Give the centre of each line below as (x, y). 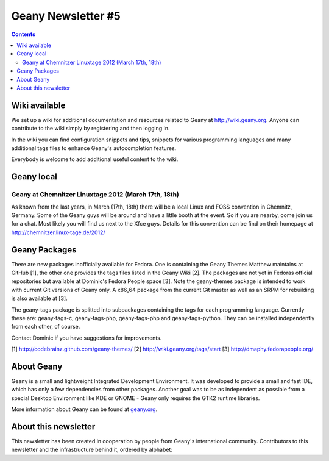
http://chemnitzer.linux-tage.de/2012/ (58, 232)
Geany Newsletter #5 (66, 16)
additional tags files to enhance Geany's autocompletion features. (94, 148)
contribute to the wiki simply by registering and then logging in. (90, 129)
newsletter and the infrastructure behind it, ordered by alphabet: (92, 450)
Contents (23, 34)
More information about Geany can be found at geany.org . (84, 409)
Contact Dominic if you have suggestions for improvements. (87, 338)
